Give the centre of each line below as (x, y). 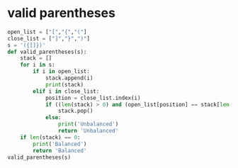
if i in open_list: (62, 72)
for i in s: (38, 65)
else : (53, 118)
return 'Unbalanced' (88, 131)
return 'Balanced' (60, 150)
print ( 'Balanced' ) (60, 144)
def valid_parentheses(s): (47, 52)
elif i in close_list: (66, 91)
